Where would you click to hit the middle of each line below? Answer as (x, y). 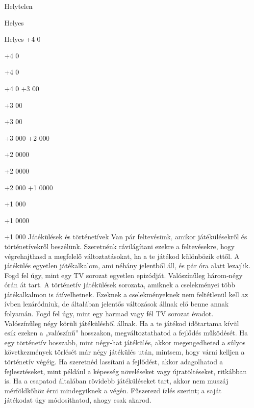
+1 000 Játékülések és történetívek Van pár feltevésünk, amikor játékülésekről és (126, 237)
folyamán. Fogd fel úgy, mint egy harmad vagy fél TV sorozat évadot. (109, 314)
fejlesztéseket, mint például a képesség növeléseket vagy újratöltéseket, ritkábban (126, 371)
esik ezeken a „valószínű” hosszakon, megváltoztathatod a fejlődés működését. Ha (126, 333)
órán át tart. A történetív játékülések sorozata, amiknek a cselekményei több (120, 285)
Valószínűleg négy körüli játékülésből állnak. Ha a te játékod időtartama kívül (122, 323)
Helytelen (19, 6)
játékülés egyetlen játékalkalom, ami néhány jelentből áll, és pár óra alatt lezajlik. (127, 266)
